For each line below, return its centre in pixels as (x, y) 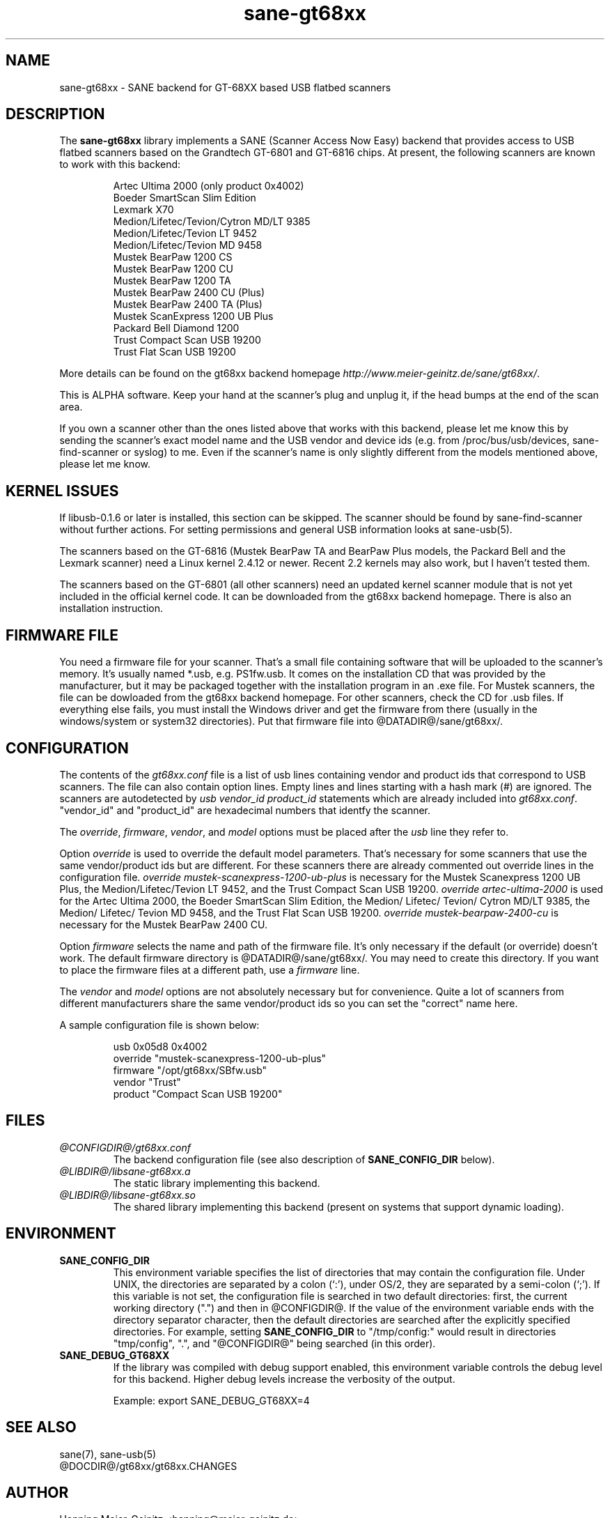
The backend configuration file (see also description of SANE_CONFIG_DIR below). (304, 1159)
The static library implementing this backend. (217, 1183)
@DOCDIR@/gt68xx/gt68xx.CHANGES (148, 1466)
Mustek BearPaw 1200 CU (173, 269)
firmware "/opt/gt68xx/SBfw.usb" (190, 1070)
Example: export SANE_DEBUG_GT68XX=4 (211, 1400)
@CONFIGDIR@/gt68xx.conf (125, 1147)
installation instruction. (111, 608)
